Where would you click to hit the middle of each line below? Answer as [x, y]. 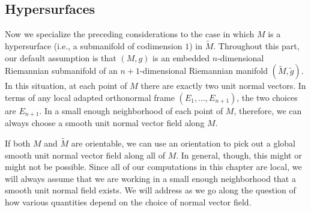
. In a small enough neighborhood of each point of [131, 110]
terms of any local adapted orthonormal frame [90, 97]
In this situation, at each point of [66, 86]
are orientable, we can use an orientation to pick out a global [183, 143]
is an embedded [181, 57]
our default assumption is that [61, 57]
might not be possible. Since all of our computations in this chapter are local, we [153, 167]
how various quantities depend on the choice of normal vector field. [128, 202]
